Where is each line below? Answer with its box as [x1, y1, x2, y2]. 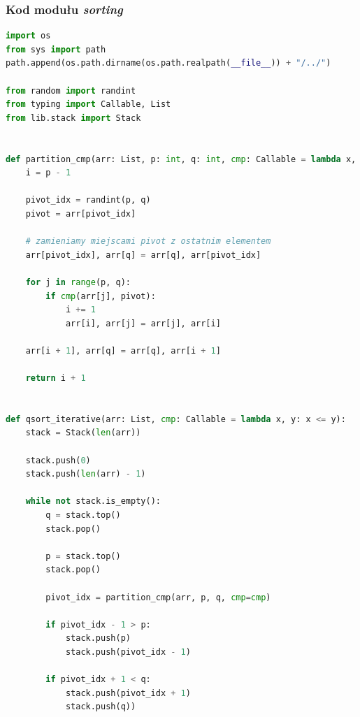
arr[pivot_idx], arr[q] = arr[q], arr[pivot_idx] [25, 249, 261, 260]
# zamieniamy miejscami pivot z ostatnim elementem [25, 236, 271, 247]
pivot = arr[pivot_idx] [25, 208, 136, 219]
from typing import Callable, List [6, 99, 171, 110]
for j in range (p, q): [25, 277, 131, 287]
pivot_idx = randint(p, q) [25, 195, 151, 205]
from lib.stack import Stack [6, 113, 141, 123]
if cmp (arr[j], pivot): [45, 291, 156, 301]
